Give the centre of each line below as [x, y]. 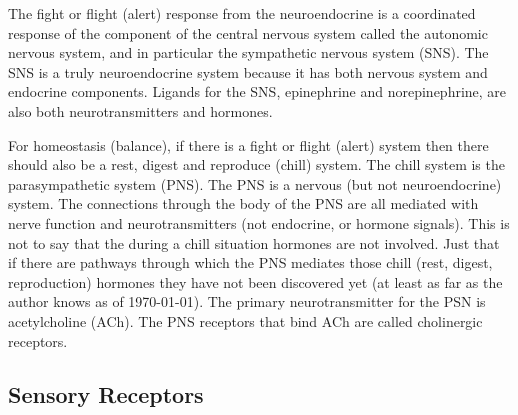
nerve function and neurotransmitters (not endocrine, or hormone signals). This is [259, 222]
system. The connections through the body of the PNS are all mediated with [243, 203]
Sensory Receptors [106, 394]
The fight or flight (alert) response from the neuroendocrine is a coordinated [242, 13]
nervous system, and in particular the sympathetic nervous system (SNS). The [248, 52]
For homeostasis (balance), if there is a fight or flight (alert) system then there [248, 144]
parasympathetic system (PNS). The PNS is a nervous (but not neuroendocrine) [255, 183]
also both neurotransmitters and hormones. [140, 110]
